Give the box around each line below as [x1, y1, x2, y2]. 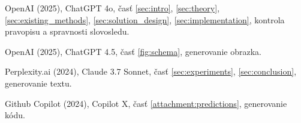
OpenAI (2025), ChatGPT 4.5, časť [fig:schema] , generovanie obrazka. [5, 45, 261, 57]
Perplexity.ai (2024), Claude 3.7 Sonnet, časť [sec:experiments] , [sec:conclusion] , [5, 65, 297, 78]
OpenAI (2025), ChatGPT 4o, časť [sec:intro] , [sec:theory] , [5, 2, 220, 14]
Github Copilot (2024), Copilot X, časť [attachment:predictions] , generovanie [5, 97, 287, 109]
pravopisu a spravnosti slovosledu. [5, 25, 130, 38]
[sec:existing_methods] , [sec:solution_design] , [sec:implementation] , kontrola [5, 13, 285, 26]
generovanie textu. [5, 76, 72, 89]
